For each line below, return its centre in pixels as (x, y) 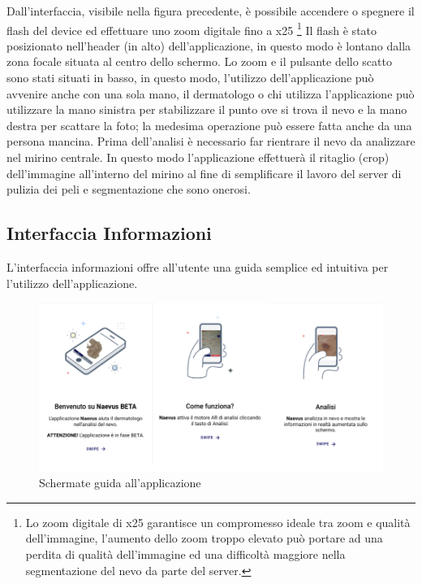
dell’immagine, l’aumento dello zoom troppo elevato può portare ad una (204, 538)
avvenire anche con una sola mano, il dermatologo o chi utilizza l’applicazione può (211, 93)
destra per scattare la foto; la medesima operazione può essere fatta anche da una (209, 125)
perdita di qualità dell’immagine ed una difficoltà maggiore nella (185, 553)
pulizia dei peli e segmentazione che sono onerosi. (129, 189)
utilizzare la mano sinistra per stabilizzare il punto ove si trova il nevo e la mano (207, 109)
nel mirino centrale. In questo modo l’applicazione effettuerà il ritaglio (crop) (198, 157)
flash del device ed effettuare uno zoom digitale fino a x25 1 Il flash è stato (192, 28)
